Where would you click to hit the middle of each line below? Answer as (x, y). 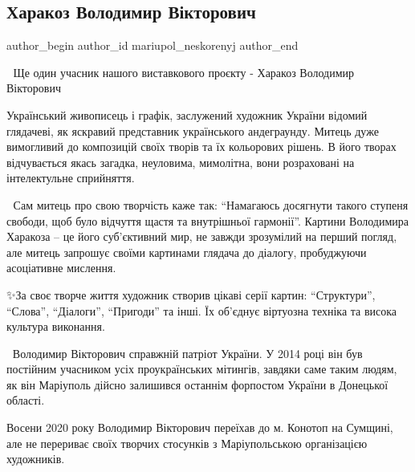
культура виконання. (56, 326)
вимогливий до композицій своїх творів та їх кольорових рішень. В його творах (201, 146)
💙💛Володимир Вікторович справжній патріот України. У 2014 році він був (185, 353)
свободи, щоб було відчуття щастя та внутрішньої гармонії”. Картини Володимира (207, 220)
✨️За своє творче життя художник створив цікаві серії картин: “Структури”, (191, 294)
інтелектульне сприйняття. (71, 178)
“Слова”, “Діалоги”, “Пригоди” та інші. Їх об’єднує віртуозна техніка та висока (202, 310)
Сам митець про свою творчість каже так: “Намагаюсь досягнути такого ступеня (211, 204)
